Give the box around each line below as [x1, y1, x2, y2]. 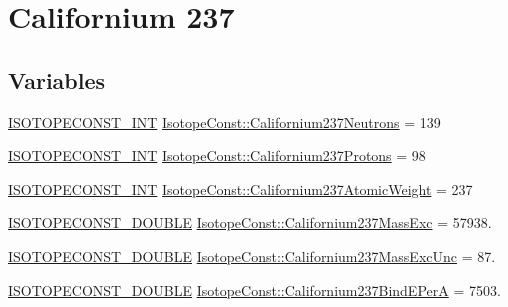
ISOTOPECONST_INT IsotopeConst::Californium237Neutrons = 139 [8, 111, 441, 132]
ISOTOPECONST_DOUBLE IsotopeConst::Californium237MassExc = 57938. [8, 212, 492, 233]
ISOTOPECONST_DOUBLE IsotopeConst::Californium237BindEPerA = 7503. [8, 279, 501, 300]
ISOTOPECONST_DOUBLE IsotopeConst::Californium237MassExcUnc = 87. [8, 245, 496, 266]
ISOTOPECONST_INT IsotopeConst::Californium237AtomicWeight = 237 [8, 178, 473, 199]
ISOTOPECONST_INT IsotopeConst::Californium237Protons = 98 [8, 145, 426, 166]
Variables [8, 64, 106, 95]
